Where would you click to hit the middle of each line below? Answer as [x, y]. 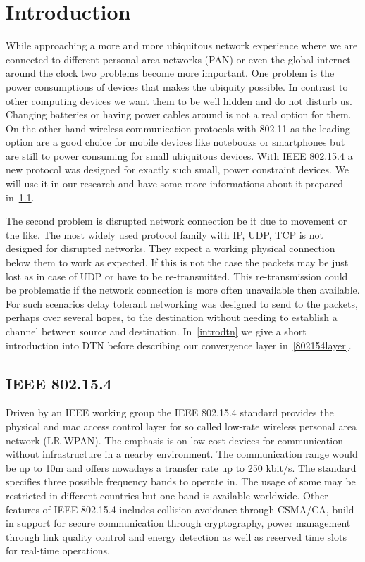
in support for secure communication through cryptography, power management [178, 523]
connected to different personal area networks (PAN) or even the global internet [178, 59]
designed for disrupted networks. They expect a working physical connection [171, 248]
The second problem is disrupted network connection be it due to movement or [177, 221]
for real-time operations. [58, 550]
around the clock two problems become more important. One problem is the [170, 73]
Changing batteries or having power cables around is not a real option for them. [179, 114]
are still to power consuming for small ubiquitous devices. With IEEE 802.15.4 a [179, 155]
